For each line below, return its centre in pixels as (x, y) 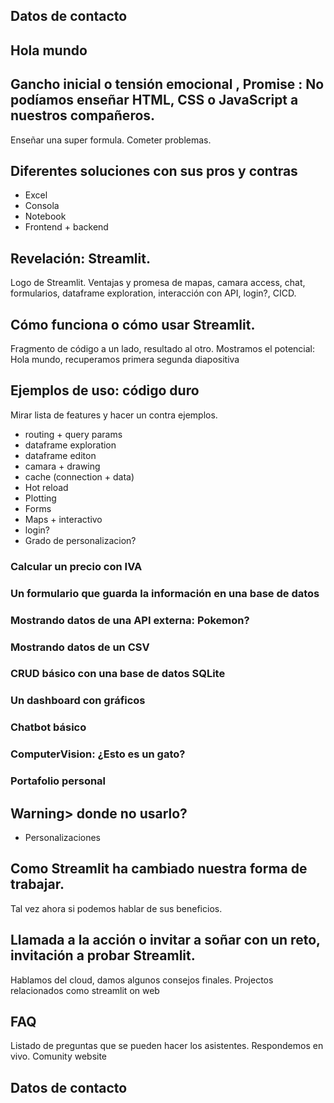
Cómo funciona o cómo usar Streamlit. (133, 324)
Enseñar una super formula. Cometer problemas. (111, 140)
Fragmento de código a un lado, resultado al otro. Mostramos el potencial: (163, 349)
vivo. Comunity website (59, 1056)
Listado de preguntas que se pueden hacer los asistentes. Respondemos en (167, 1046)
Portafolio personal (58, 781)
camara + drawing (62, 466)
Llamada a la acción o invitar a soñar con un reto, (165, 940)
